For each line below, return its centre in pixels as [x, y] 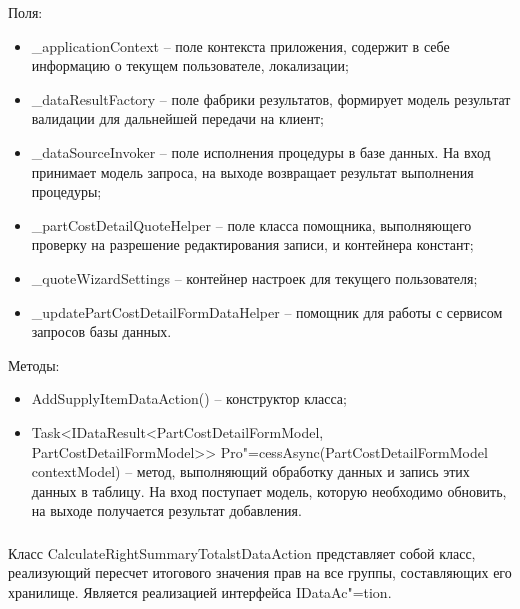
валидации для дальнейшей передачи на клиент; [177, 118]
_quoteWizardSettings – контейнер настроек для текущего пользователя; [254, 277]
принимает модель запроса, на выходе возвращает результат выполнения [252, 171]
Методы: [34, 364]
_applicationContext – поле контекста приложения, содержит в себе [240, 45]
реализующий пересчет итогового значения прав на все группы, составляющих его [260, 572]
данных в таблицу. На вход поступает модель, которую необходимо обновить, [269, 490]
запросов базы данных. [101, 331]
